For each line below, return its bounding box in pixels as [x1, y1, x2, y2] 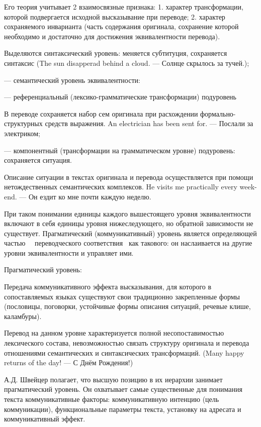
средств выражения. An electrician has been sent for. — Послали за [45, 118, 253, 129]
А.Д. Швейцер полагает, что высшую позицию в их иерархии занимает [4, 374, 223, 384]
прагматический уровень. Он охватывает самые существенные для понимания [4, 384, 242, 394]
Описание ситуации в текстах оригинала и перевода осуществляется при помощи [4, 171, 253, 182]
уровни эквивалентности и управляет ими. [4, 247, 134, 258]
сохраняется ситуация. [4, 155, 72, 165]
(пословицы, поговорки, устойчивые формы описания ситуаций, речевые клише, [4, 301, 251, 311]
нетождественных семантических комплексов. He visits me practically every [4, 181, 237, 192]
